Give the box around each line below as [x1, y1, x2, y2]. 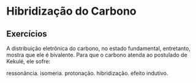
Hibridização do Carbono [6, 4, 137, 18]
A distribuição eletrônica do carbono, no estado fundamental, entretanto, [6, 45, 191, 52]
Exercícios [6, 29, 47, 39]
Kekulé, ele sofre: [6, 58, 51, 65]
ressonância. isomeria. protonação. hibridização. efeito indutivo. [6, 70, 168, 77]
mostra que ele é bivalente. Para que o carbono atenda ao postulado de [6, 51, 188, 59]
